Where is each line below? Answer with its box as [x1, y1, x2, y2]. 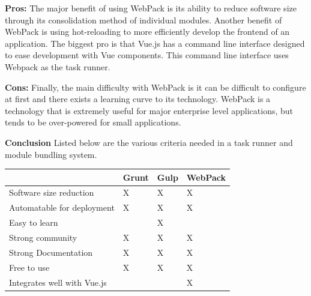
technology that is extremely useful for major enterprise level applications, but [5, 104, 294, 116]
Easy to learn [9, 216, 58, 229]
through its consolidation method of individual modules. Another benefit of [5, 13, 282, 26]
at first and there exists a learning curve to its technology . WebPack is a [5, 92, 271, 105]
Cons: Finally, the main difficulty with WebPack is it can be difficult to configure [5, 80, 306, 93]
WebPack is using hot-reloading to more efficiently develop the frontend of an [5, 25, 290, 38]
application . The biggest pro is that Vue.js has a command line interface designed [5, 37, 305, 49]
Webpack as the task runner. [5, 60, 110, 73]
